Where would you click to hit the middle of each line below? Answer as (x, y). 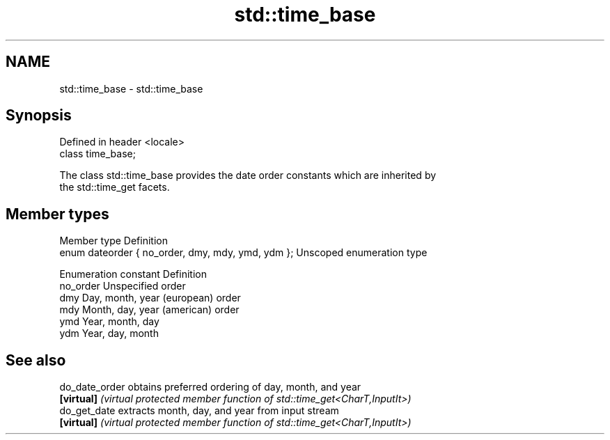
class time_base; (97, 154)
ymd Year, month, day (109, 322)
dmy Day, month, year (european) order (150, 298)
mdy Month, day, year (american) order (149, 310)
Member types (57, 214)
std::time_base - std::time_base (131, 88)
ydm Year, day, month (109, 333)
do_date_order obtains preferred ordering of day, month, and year (210, 387)
